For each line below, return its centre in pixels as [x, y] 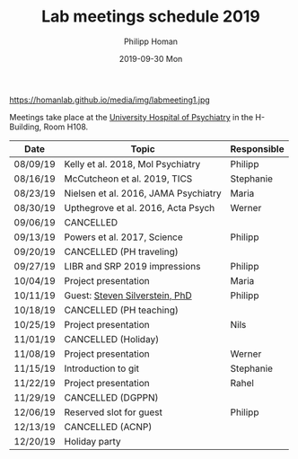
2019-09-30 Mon [151, 58]
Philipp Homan [151, 41]
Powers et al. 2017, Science [124, 237]
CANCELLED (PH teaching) [122, 310]
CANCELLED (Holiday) [112, 339]
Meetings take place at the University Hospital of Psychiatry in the [131, 117]
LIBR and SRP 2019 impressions [132, 266]
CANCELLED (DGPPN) [111, 397]
